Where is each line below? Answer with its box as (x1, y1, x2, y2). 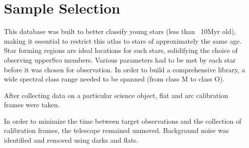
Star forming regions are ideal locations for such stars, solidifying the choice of (4, 45, 238, 55)
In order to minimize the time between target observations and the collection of (4, 115, 242, 126)
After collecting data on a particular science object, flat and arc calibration (4, 90, 228, 100)
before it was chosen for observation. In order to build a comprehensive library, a (4, 64, 245, 74)
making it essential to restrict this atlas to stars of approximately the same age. (4, 35, 242, 46)
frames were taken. (4, 99, 60, 110)
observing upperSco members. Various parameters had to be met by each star (4, 54, 236, 65)
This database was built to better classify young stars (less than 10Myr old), (4, 26, 236, 36)
